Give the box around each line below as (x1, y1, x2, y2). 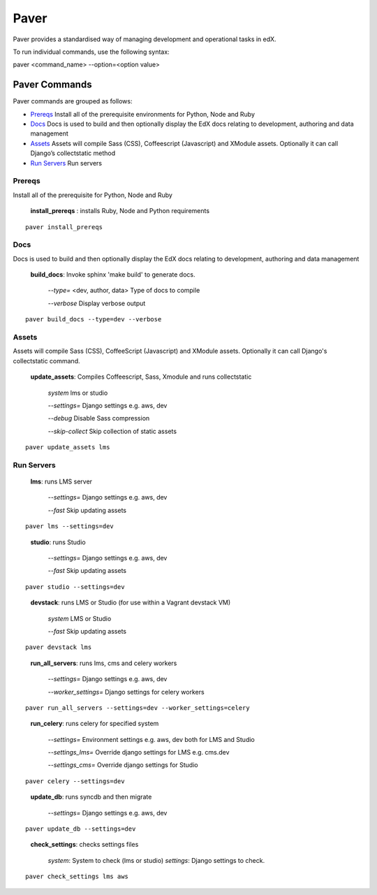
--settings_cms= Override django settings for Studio (47, 761, 198, 769)
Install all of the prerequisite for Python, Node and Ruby (13, 191, 172, 199)
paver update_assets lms (25, 444, 110, 451)
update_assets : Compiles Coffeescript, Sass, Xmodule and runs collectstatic (30, 372, 252, 381)
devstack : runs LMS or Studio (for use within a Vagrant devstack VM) (30, 598, 231, 607)
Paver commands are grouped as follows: (13, 97, 133, 105)
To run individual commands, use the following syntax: (13, 48, 170, 56)
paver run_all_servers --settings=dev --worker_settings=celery (25, 704, 251, 712)
